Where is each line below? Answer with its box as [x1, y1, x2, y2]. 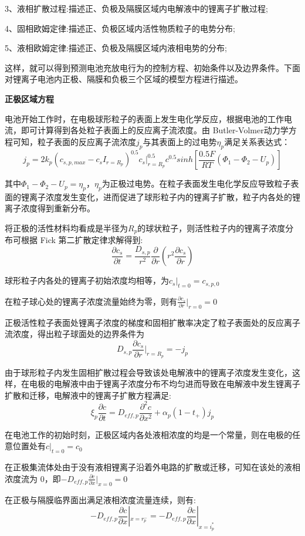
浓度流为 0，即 [5, 472, 61, 484]
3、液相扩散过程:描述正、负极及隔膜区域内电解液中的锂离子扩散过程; [5, 2, 268, 14]
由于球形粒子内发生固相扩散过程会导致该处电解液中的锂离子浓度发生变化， [5, 366, 292, 378]
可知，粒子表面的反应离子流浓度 [12, 135, 136, 147]
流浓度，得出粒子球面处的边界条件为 [5, 328, 144, 340]
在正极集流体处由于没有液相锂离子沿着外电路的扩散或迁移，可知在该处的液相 [5, 461, 300, 473]
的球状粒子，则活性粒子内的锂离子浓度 [137, 222, 286, 234]
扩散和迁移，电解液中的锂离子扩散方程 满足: [5, 389, 171, 401]
